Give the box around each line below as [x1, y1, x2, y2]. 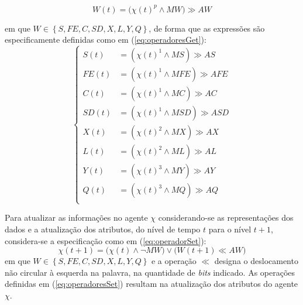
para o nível [208, 223, 252, 235]
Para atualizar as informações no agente [5, 211, 148, 224]
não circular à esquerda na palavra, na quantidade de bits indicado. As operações [5, 266, 295, 278]
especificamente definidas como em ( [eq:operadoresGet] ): [5, 33, 206, 46]
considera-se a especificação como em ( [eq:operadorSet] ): [5, 234, 206, 246]
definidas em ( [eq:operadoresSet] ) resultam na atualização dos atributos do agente [5, 277, 298, 290]
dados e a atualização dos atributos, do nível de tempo [5, 223, 201, 235]
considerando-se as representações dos [158, 211, 294, 224]
